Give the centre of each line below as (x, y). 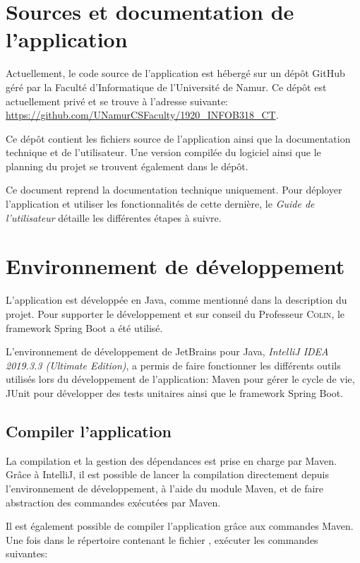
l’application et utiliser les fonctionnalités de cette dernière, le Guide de (160, 204)
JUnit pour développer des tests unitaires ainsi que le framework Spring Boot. (175, 392)
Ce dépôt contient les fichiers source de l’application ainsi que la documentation (178, 138)
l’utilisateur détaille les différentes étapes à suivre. (114, 217)
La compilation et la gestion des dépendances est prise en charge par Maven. (171, 460)
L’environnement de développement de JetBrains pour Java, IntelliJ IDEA (167, 351)
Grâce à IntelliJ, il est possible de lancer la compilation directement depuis (168, 474)
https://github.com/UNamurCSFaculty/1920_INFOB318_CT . (142, 115)
